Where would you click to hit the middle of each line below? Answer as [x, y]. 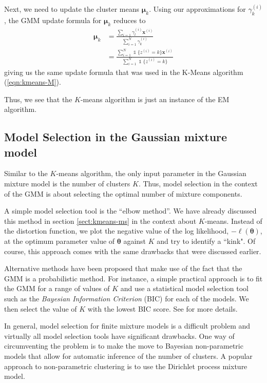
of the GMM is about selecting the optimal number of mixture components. [123, 193]
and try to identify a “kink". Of [206, 241]
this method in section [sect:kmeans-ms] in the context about [100, 221]
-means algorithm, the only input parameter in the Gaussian [151, 173]
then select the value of [41, 308]
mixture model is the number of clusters [67, 184]
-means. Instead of [233, 221]
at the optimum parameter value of [60, 241]
